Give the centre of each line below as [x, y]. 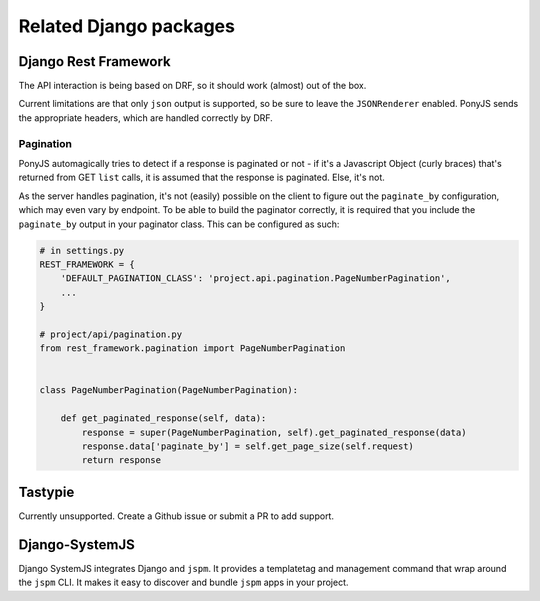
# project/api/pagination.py [111, 334]
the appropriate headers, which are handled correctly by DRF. [146, 117]
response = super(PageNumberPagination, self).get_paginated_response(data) [274, 432]
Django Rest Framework [94, 61]
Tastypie [46, 491]
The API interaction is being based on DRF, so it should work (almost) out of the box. [192, 86]
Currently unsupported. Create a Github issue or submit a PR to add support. [176, 516]
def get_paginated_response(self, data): [163, 418]
